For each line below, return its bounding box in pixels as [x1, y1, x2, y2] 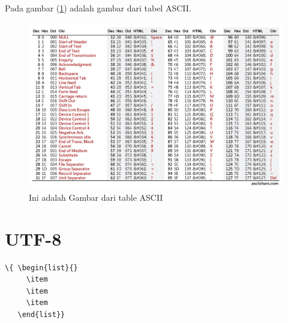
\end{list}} [17, 310, 65, 319]
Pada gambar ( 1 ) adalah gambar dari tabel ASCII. [5, 2, 191, 14]
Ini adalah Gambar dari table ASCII [29, 191, 163, 203]
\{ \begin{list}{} [5, 263, 78, 272]
